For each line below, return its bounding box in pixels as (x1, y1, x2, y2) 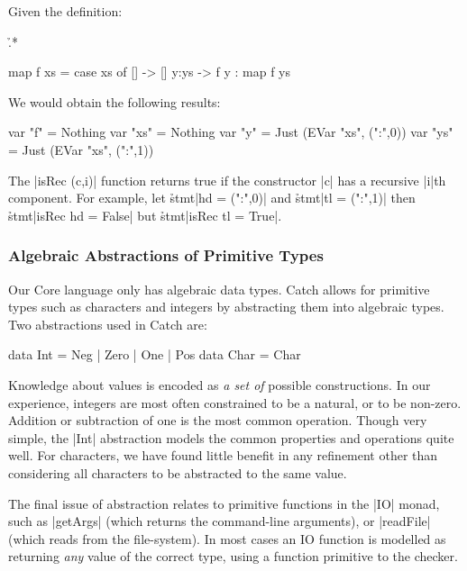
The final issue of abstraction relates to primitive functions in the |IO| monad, (8, 494, 440, 512)
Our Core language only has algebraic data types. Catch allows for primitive (8, 279, 430, 298)
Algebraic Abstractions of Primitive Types (8, 244, 324, 267)
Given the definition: (8, 2, 123, 20)
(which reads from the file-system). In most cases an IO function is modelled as (8, 529, 446, 548)
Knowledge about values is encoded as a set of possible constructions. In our (8, 375, 431, 394)
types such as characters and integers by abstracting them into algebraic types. (8, 297, 444, 316)
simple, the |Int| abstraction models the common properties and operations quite (8, 428, 454, 447)
